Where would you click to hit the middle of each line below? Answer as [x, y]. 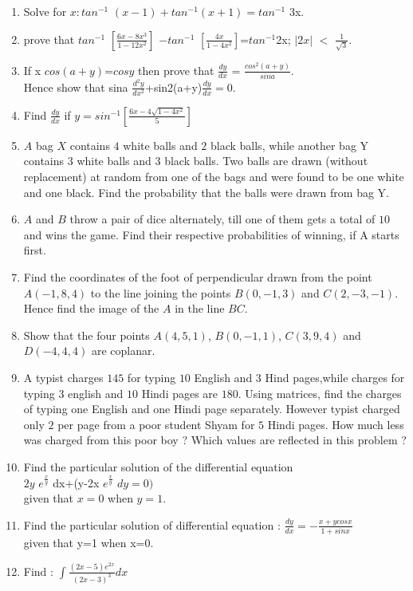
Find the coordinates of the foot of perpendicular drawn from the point [198, 277]
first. [35, 250]
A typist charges [63, 377]
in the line [200, 308]
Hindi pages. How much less [336, 424]
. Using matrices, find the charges [320, 393]
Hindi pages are [180, 393]
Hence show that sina [76, 87]
